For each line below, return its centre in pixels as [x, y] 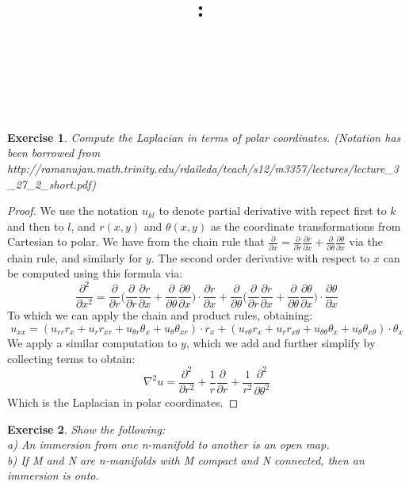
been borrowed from [54, 153]
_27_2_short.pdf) [52, 184]
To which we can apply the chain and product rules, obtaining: [160, 315]
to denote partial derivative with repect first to [273, 210]
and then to [36, 226]
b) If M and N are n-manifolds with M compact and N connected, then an [186, 459]
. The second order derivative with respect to [260, 257]
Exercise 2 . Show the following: [86, 429]
